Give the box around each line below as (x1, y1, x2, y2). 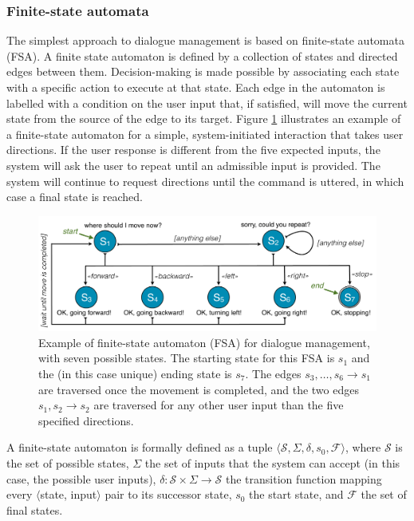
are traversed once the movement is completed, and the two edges (38, 381, 359, 397)
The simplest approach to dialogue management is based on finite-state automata (6, 32, 404, 49)
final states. (6, 501, 63, 518)
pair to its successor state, (104, 486, 232, 503)
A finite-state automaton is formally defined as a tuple (6, 439, 273, 456)
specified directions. (38, 412, 134, 428)
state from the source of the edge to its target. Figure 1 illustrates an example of (6, 110, 401, 127)
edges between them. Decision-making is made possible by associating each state (6, 63, 400, 80)
